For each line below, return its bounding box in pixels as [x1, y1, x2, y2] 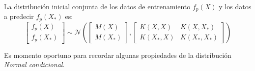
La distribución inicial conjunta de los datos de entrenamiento [4, 1, 191, 11]
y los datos [219, 1, 252, 11]
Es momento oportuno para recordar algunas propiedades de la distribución [4, 50, 231, 60]
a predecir [4, 11, 34, 21]
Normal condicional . [4, 59, 65, 70]
